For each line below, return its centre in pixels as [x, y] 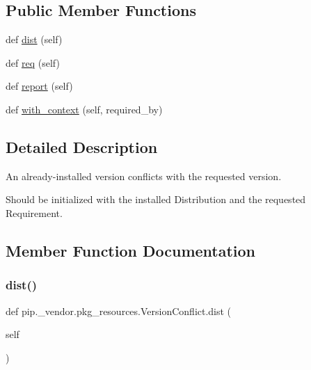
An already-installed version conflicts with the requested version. [144, 176]
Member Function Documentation [131, 250]
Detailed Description [82, 146]
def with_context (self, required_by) [84, 109]
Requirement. [34, 212]
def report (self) [39, 86]
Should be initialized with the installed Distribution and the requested [156, 199]
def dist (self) [34, 39]
